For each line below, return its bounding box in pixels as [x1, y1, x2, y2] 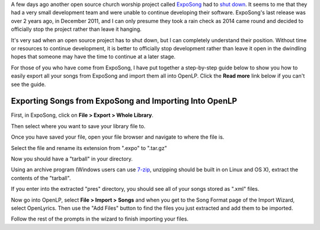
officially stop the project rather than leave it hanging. [11, 25, 142, 33]
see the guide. [11, 81, 46, 88]
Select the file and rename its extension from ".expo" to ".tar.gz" [11, 144, 167, 151]
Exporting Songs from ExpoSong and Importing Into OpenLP [11, 96, 237, 106]
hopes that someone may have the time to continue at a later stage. [11, 53, 176, 60]
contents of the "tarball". [11, 174, 71, 181]
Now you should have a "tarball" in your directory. [11, 155, 133, 162]
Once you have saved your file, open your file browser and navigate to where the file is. [11, 133, 225, 140]
